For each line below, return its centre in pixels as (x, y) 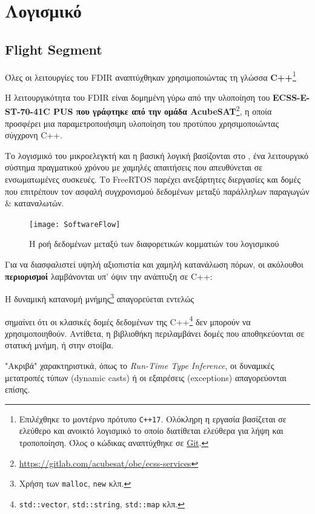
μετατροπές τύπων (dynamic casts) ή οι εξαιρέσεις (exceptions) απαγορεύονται (146, 377)
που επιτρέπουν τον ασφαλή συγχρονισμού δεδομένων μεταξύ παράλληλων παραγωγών (157, 191)
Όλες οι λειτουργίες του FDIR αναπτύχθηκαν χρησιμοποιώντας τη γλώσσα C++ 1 (151, 76)
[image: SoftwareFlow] (75, 224)
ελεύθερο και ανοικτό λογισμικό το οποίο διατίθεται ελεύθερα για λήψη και (151, 431)
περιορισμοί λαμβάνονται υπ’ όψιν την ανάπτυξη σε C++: (109, 276)
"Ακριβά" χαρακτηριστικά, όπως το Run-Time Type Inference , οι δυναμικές (140, 365)
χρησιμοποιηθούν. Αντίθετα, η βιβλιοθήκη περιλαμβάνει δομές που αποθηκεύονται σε (155, 333)
